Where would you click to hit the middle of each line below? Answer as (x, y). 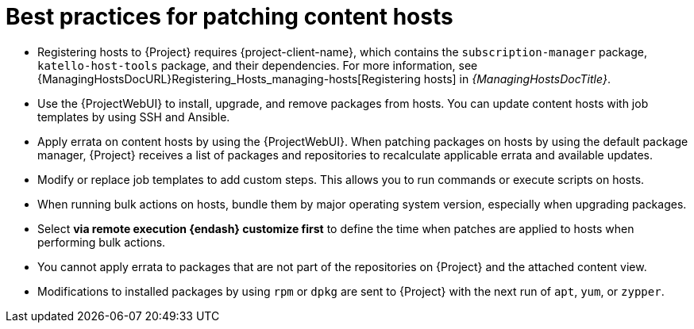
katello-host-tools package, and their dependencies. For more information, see (258, 65)
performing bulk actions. (102, 242)
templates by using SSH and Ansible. (134, 117)
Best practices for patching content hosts (229, 17)
